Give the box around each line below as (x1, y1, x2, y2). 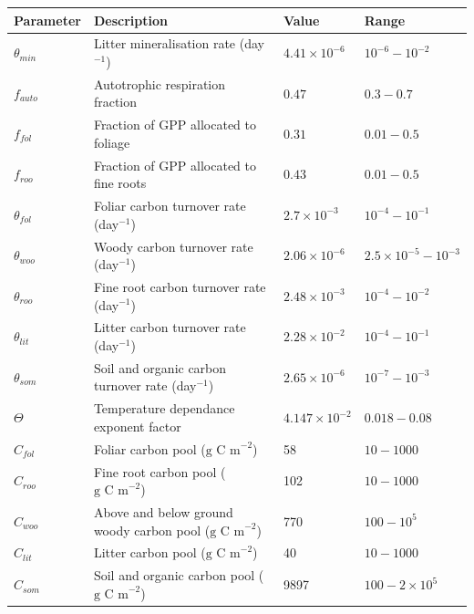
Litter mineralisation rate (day (93, 34, 264, 53)
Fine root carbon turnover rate (93, 276, 266, 296)
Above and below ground (93, 503, 233, 521)
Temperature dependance (93, 399, 235, 418)
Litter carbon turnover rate (93, 317, 246, 337)
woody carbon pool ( (93, 520, 211, 539)
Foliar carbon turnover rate (93, 196, 246, 215)
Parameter (14, 10, 81, 29)
